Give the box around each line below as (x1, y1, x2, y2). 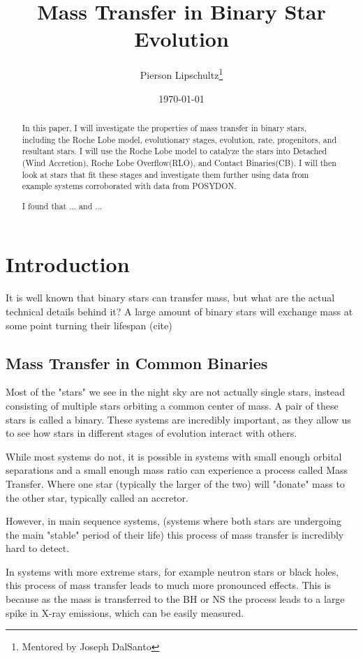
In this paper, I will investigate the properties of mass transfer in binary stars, (22, 121, 306, 133)
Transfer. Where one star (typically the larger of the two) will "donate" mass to (6, 476, 345, 491)
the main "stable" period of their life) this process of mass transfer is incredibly (6, 527, 344, 541)
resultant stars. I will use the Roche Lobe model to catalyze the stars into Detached (22, 145, 327, 157)
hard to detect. (6, 541, 70, 555)
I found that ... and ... (22, 200, 103, 211)
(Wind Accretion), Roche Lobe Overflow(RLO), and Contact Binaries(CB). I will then (22, 156, 336, 168)
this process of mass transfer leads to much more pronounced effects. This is (6, 578, 332, 592)
